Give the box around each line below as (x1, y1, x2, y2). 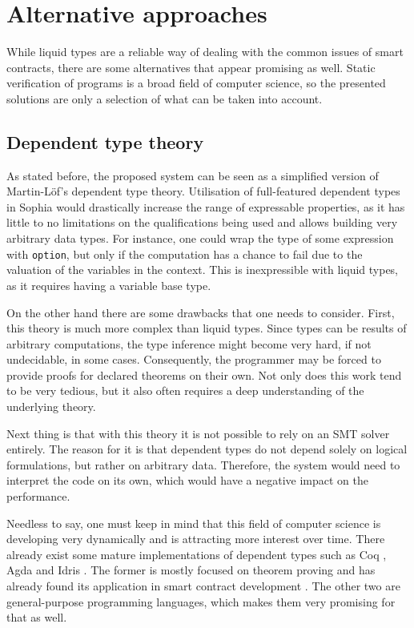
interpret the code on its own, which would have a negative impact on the (6, 472, 369, 489)
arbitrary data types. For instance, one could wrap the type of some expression (6, 230, 394, 247)
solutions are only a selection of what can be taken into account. (6, 90, 323, 107)
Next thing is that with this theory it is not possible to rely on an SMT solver (6, 425, 390, 441)
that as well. (6, 609, 67, 626)
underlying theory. (6, 398, 96, 415)
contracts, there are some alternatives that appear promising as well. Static (6, 58, 376, 75)
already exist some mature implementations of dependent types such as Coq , (6, 545, 387, 562)
